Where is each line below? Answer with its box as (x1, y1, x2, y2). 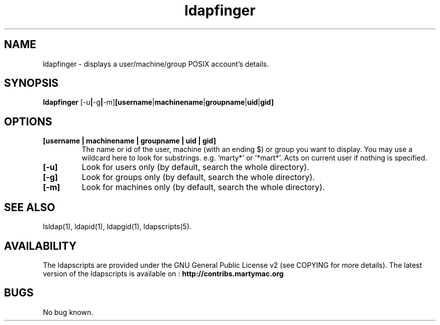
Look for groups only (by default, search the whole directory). (81, 172, 315, 183)
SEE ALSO (4, 201, 55, 214)
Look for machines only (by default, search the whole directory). (81, 182, 325, 193)
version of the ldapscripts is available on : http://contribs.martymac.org (43, 269, 284, 278)
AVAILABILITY (4, 239, 77, 252)
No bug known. (43, 307, 93, 316)
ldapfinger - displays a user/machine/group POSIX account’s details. (43, 59, 269, 68)
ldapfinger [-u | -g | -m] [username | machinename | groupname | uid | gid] (43, 98, 274, 107)
